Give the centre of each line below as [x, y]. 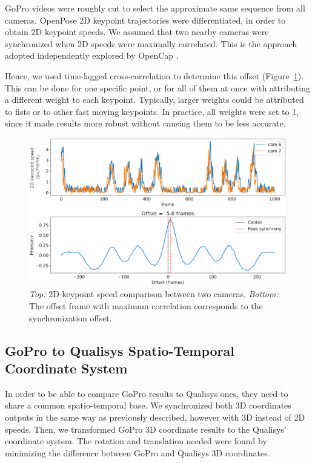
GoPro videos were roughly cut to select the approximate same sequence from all [155, 8]
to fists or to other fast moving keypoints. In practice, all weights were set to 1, [152, 111]
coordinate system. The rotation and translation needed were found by [136, 441]
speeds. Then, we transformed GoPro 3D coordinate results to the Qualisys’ [146, 429]
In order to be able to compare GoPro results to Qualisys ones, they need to [147, 393]
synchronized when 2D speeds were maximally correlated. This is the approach [151, 43]
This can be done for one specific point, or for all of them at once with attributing [157, 87]
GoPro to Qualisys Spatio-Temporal [120, 350]
